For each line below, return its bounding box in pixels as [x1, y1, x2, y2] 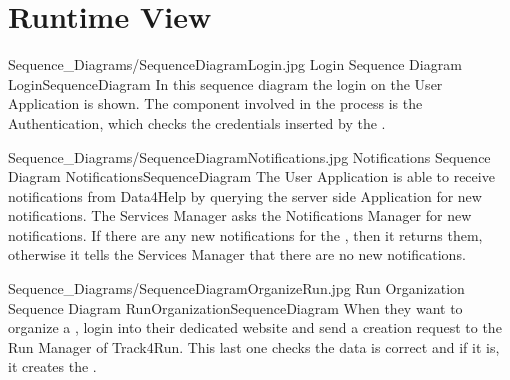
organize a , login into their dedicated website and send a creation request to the [8, 317, 502, 338]
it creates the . [8, 356, 97, 377]
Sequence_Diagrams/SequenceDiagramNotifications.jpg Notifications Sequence [8, 146, 491, 167]
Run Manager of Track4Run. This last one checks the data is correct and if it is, [8, 336, 500, 357]
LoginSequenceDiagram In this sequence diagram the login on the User [8, 73, 443, 94]
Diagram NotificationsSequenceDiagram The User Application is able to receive [8, 166, 495, 187]
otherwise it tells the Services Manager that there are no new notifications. [8, 244, 466, 265]
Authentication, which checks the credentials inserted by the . [8, 112, 386, 133]
